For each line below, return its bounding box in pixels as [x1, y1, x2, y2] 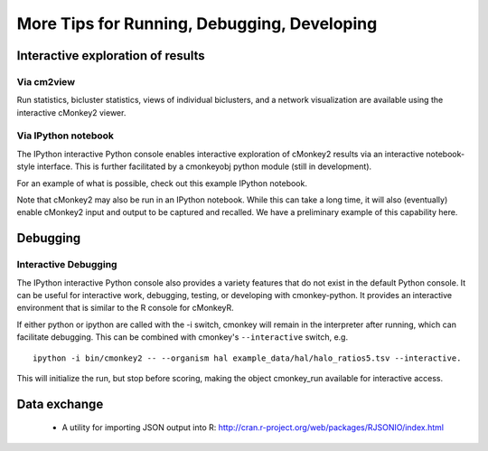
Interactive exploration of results [16, 48, 205, 63]
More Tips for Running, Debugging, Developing [16, 14, 378, 33]
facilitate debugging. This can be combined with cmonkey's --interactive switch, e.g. [16, 332, 348, 343]
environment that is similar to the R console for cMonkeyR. [16, 303, 234, 314]
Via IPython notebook [16, 129, 115, 142]
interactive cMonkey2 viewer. [16, 107, 127, 117]
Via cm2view [16, 75, 76, 88]
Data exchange [16, 396, 104, 411]
